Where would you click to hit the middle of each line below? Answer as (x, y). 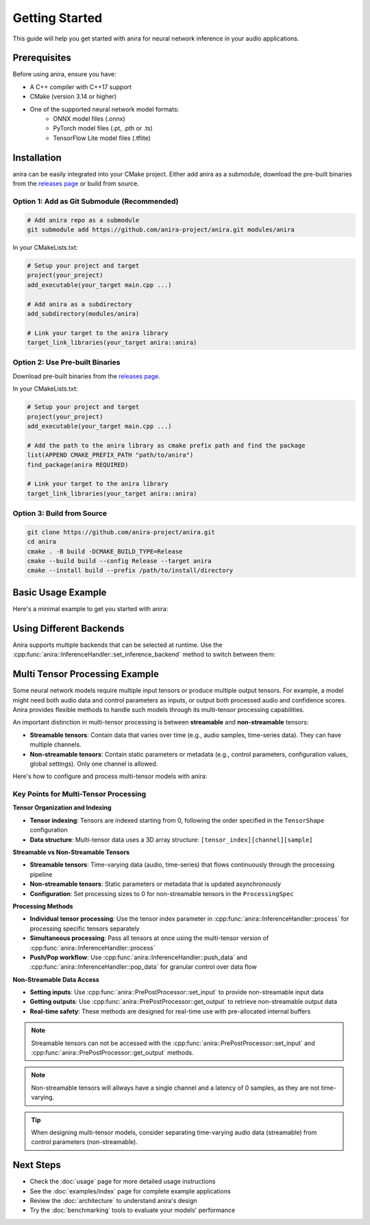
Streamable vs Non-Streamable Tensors (71, 852)
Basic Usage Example (60, 592)
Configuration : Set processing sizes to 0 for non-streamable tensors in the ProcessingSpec (162, 893)
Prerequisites (42, 58)
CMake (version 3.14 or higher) (73, 97)
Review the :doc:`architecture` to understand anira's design (114, 1201)
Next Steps (37, 1165)
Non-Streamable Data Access (56, 979)
